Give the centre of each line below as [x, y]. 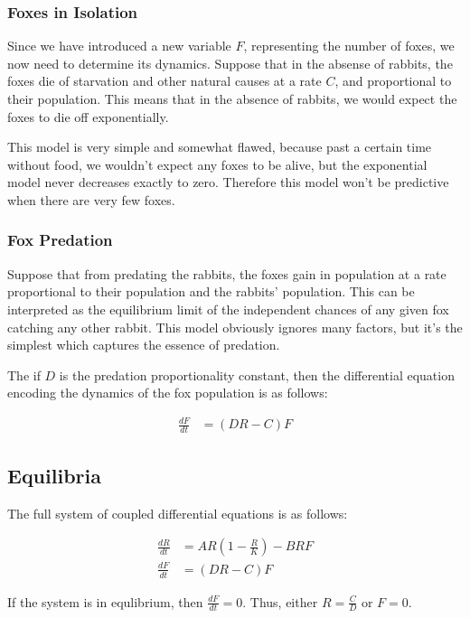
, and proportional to [393, 81]
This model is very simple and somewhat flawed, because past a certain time [220, 147]
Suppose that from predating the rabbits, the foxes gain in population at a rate [227, 273]
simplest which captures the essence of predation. [144, 345]
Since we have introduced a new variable [119, 46]
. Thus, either [280, 601]
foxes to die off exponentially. [88, 116]
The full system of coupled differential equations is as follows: [178, 513]
